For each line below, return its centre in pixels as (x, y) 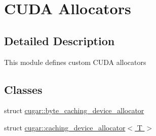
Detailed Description (60, 40)
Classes (23, 89)
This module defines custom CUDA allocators (75, 62)
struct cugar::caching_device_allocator (65, 127)
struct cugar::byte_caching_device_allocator (74, 110)
